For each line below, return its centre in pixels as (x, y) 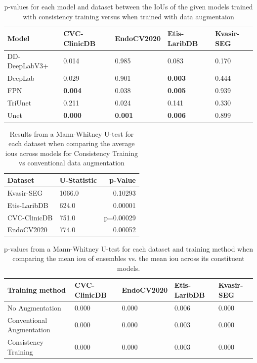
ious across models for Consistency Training (71, 153)
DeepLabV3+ (28, 66)
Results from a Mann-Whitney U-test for (72, 133)
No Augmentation (34, 307)
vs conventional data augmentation (71, 163)
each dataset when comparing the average (72, 143)
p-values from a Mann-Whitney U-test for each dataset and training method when (128, 248)
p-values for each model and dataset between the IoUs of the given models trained (128, 6)
